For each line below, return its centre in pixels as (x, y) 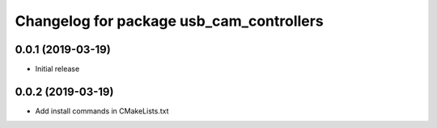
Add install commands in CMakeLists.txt (102, 111)
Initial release (57, 69)
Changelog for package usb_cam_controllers (169, 21)
